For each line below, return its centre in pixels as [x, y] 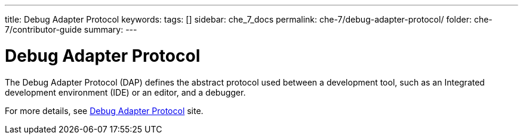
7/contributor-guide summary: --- [71, 29]
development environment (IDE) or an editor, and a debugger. [125, 92]
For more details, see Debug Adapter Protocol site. [104, 110]
